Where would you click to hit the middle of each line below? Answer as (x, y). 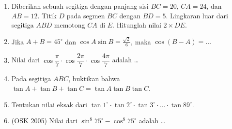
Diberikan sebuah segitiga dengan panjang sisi (80, 6)
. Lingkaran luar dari (197, 15)
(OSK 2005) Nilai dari (44, 121)
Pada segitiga (31, 79)
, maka (141, 41)
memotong (70, 25)
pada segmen (86, 15)
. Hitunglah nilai (137, 25)
